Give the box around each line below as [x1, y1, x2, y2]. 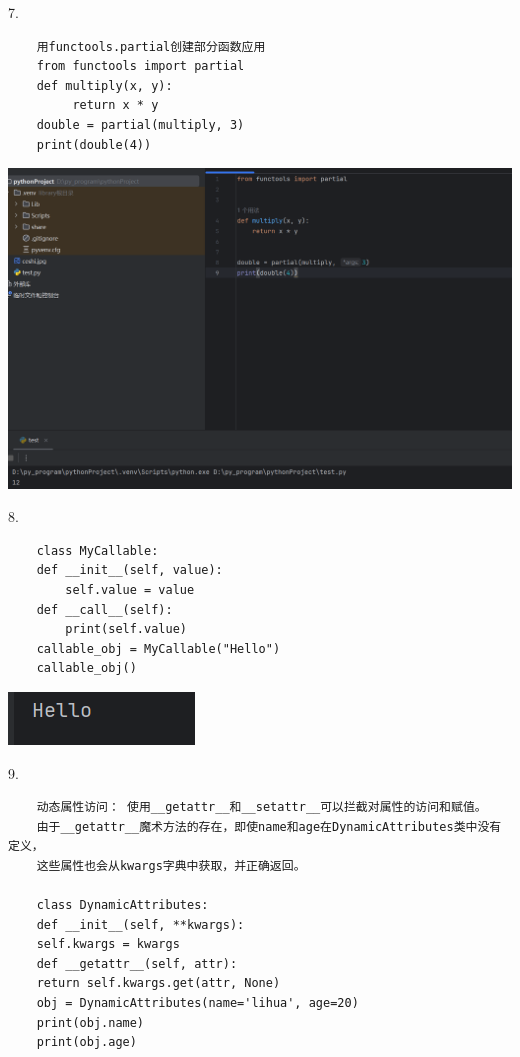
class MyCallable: [36, 543, 159, 558]
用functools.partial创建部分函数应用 [36, 39, 266, 54]
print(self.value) [65, 622, 187, 637]
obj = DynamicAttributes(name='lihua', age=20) [36, 996, 359, 1011]
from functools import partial [36, 59, 245, 74]
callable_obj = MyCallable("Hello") [36, 641, 281, 656]
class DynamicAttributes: [36, 898, 209, 913]
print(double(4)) [36, 137, 152, 152]
